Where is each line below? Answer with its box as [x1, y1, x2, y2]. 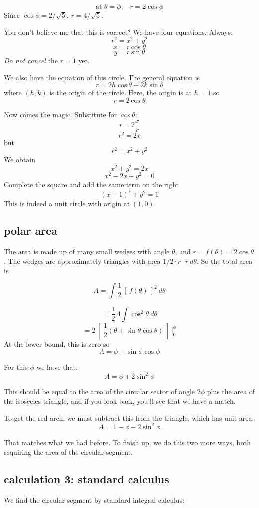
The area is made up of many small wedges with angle [4, 246, 170, 256]
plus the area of [207, 386, 255, 396]
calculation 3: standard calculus [4, 471, 169, 487]
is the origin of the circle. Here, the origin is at [49, 87, 192, 98]
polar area [4, 223, 58, 238]
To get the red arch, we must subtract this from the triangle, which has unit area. [4, 412, 254, 423]
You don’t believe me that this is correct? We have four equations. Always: [4, 26, 233, 37]
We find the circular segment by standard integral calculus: [4, 495, 185, 505]
